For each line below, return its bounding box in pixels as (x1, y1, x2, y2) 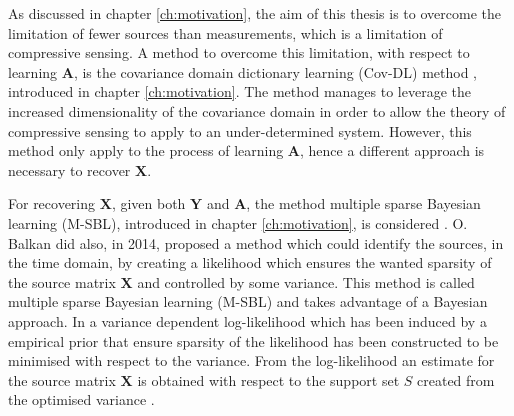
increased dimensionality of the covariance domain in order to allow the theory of (8, 100, 506, 121)
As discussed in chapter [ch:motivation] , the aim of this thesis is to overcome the (8, 3, 501, 23)
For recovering (8, 193, 96, 214)
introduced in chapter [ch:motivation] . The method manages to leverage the (8, 81, 471, 102)
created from (417, 369, 495, 390)
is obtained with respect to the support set (137, 369, 400, 390)
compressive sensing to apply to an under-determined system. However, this (8, 120, 472, 141)
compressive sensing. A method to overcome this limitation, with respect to (8, 42, 470, 63)
